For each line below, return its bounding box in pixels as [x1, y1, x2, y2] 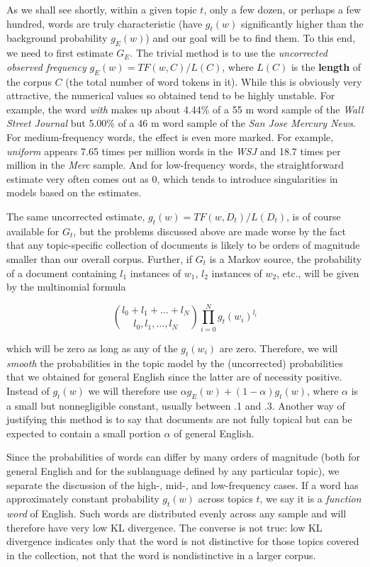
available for [6, 223, 60, 238]
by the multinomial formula [6, 279, 126, 294]
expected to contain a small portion [6, 425, 161, 440]
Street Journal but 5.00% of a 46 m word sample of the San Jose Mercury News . [6, 116, 356, 130]
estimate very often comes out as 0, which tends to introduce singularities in [6, 171, 338, 186]
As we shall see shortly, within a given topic [6, 2, 197, 16]
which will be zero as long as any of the [6, 340, 178, 355]
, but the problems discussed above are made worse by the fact [73, 223, 347, 238]
